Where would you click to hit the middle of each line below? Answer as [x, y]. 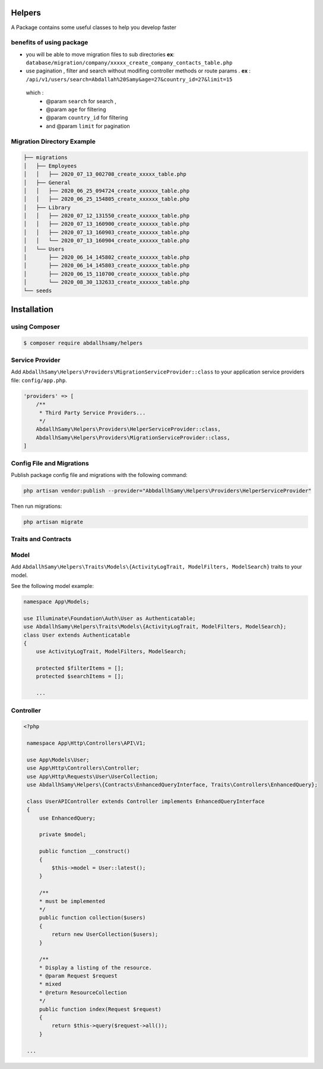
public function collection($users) [92, 918]
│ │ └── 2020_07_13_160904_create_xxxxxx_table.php [107, 241]
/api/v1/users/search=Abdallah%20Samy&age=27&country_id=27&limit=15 [129, 79]
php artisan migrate [53, 522]
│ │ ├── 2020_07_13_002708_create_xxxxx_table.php [105, 174]
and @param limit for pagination [88, 126]
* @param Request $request [78, 976]
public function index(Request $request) [100, 1009]
